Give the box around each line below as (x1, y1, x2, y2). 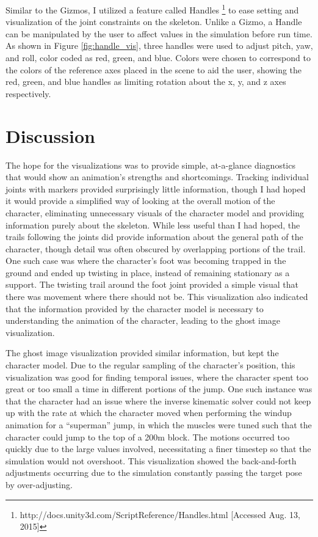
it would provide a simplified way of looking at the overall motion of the (5, 194, 275, 207)
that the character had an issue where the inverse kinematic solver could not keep (5, 394, 311, 407)
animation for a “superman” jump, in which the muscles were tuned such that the (5, 418, 312, 431)
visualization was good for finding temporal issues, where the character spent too (5, 370, 309, 383)
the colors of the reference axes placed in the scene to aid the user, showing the (5, 63, 302, 76)
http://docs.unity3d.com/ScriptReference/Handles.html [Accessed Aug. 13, (20, 508, 300, 521)
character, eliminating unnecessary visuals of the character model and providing (5, 206, 305, 219)
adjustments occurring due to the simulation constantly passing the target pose (5, 466, 302, 479)
